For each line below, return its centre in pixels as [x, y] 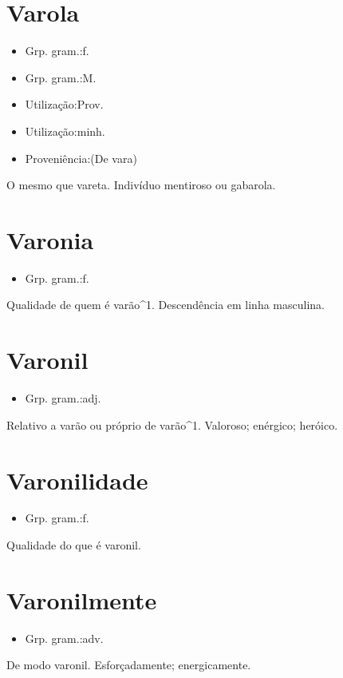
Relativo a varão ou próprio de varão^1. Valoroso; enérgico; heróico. [172, 424]
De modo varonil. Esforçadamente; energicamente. [129, 665]
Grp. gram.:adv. [64, 638]
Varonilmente [82, 599]
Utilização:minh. [65, 131]
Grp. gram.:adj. [63, 398]
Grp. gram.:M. [61, 77]
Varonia [50, 239]
